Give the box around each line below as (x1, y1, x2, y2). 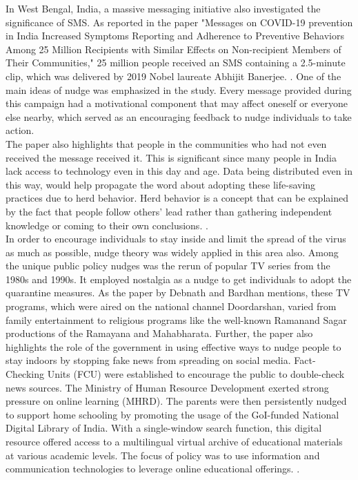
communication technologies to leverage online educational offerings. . (6, 461, 300, 476)
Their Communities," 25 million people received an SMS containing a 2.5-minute (6, 55, 346, 70)
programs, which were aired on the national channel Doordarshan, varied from (6, 299, 337, 314)
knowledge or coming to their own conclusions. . (6, 218, 208, 232)
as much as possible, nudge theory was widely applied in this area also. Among (6, 244, 339, 259)
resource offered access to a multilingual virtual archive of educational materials (6, 434, 343, 448)
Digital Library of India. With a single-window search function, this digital (6, 421, 322, 435)
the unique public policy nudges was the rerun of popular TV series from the (6, 258, 330, 273)
